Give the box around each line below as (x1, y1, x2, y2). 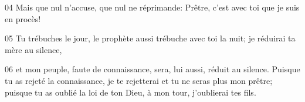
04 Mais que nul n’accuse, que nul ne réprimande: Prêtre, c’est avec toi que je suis (5, 1, 300, 13)
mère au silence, (5, 43, 62, 55)
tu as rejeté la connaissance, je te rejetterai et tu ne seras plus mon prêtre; (5, 74, 273, 86)
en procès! (5, 12, 41, 24)
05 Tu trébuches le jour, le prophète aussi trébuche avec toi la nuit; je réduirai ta (5, 32, 296, 44)
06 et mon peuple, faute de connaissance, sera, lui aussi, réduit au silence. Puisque (5, 63, 300, 75)
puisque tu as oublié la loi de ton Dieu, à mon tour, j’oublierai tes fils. (5, 86, 256, 98)
